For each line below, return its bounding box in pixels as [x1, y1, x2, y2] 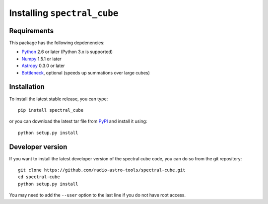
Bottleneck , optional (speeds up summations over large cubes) [21, 69, 150, 75]
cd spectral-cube [18, 174, 60, 180]
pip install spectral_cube [18, 107, 84, 113]
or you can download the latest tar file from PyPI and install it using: [9, 118, 147, 124]
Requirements [9, 26, 54, 35]
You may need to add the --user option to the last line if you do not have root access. [9, 192, 186, 198]
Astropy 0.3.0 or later [21, 63, 65, 69]
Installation [9, 82, 45, 91]
